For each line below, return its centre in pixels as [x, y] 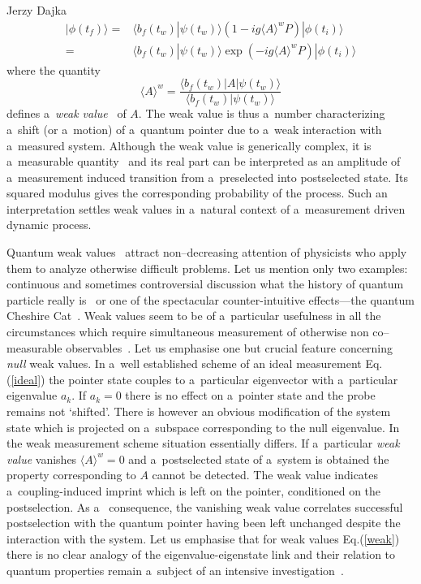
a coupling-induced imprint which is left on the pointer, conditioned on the [194, 490]
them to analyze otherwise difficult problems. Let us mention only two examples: [207, 268]
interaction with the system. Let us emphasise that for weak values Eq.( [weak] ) [203, 538]
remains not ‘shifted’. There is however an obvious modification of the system [199, 411]
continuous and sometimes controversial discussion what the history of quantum [205, 284]
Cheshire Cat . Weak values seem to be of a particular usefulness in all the [194, 316]
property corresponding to [71, 475]
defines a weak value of [67, 113]
